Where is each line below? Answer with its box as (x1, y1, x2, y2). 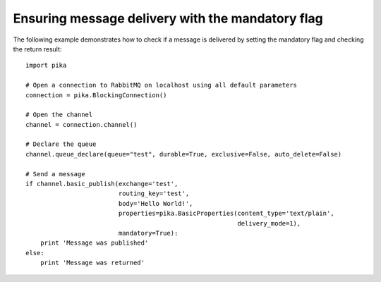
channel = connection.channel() (25, 121, 138, 128)
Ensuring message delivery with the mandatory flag (13, 11, 324, 26)
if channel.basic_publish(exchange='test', (25, 180, 179, 188)
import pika (25, 61, 67, 70)
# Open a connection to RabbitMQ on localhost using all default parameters (25, 81, 298, 90)
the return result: (13, 44, 62, 53)
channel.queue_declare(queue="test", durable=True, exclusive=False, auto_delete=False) (25, 150, 342, 158)
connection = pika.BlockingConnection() (25, 91, 167, 99)
